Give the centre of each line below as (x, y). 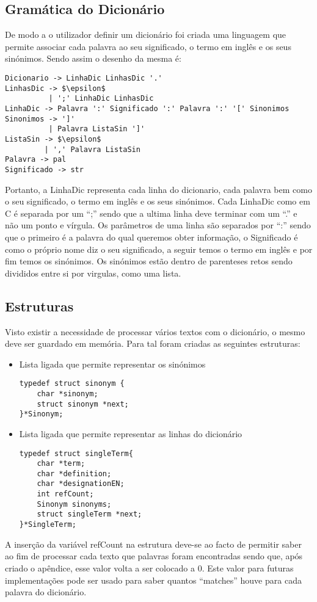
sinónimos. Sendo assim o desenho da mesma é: (93, 58)
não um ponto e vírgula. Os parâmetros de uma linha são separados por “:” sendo (158, 225)
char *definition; (74, 473)
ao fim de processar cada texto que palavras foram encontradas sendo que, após (154, 556)
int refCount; (65, 494)
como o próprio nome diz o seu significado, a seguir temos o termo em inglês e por (159, 249)
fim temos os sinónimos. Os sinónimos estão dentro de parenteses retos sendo (149, 261)
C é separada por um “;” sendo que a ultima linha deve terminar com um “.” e (151, 213)
